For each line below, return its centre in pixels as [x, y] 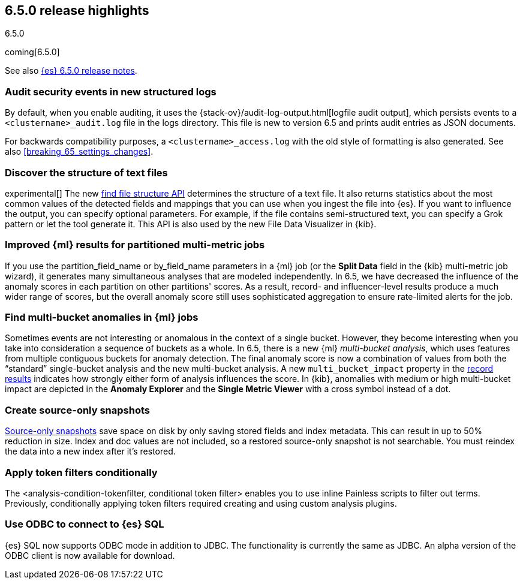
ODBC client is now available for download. [90, 555]
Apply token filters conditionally [81, 472]
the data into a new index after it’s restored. [90, 451]
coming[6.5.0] [32, 52]
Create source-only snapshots [77, 410]
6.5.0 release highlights [77, 10]
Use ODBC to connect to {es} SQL [85, 524]
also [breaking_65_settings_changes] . [79, 152]
